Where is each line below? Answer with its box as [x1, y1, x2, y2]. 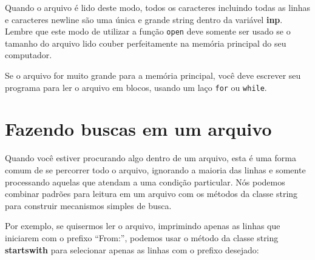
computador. [5, 48, 52, 61]
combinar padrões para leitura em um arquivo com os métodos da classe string [5, 187, 298, 200]
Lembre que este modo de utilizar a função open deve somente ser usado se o [5, 25, 291, 38]
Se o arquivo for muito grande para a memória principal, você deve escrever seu [5, 69, 301, 82]
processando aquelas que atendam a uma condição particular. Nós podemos [5, 175, 285, 188]
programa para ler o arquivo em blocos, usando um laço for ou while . [5, 81, 267, 93]
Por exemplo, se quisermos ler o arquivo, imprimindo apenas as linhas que [5, 219, 280, 232]
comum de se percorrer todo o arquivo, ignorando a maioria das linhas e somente [5, 164, 306, 176]
